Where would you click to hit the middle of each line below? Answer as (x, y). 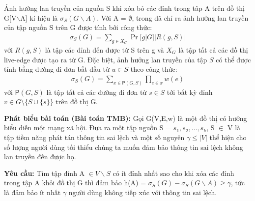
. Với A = (112, 17)
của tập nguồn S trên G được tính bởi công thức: (78, 27)
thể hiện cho (228, 137)
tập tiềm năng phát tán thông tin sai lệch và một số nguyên (94, 137)
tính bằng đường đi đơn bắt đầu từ (57, 69)
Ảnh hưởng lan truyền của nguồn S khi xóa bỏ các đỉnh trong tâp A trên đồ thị (124, 8)
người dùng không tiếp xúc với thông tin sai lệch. (143, 192)
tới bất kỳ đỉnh (190, 92)
